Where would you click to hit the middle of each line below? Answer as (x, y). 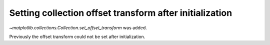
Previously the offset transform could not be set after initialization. (77, 37)
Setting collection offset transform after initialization (121, 13)
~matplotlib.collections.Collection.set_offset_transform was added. (78, 28)
